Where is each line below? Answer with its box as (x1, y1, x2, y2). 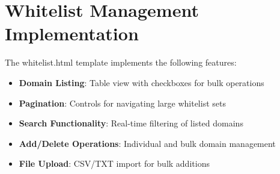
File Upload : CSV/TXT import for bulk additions (19, 157, 210, 170)
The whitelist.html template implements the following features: (5, 56, 237, 69)
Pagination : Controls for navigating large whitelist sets (19, 96, 226, 109)
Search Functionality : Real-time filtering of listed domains (19, 117, 243, 129)
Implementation (5, 21, 139, 46)
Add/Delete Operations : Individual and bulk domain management (19, 137, 276, 149)
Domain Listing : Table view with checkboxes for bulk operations (19, 76, 264, 89)
